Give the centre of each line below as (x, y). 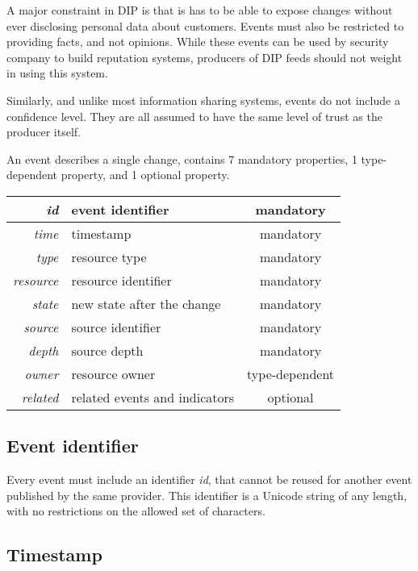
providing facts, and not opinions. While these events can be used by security (198, 42)
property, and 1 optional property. (145, 175)
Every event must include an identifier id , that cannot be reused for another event (209, 479)
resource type (109, 256)
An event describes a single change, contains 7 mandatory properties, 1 (182, 158)
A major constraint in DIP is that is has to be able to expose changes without (200, 10)
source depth (107, 350)
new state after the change (146, 303)
